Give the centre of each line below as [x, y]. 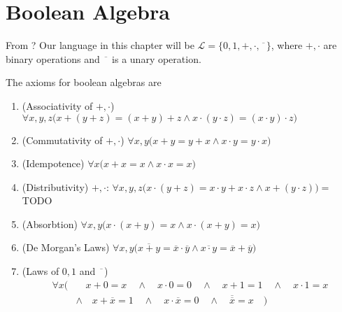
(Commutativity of [62, 140]
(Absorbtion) [50, 224]
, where [287, 45]
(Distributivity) [55, 186]
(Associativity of [57, 105]
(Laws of [41, 271]
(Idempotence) [53, 163]
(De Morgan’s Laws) [66, 247]
